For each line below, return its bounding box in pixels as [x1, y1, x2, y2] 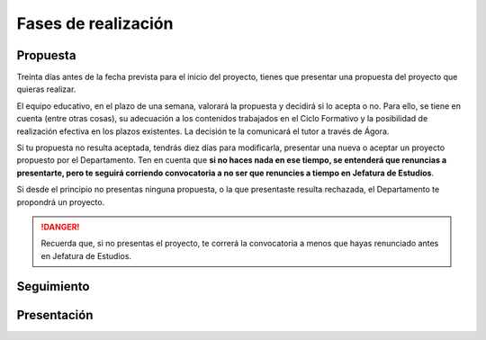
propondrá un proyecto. [16, 196, 105, 207]
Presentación [16, 307, 94, 323]
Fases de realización [16, 13, 174, 33]
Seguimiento [16, 279, 90, 294]
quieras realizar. [16, 84, 76, 94]
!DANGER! [40, 221, 80, 232]
